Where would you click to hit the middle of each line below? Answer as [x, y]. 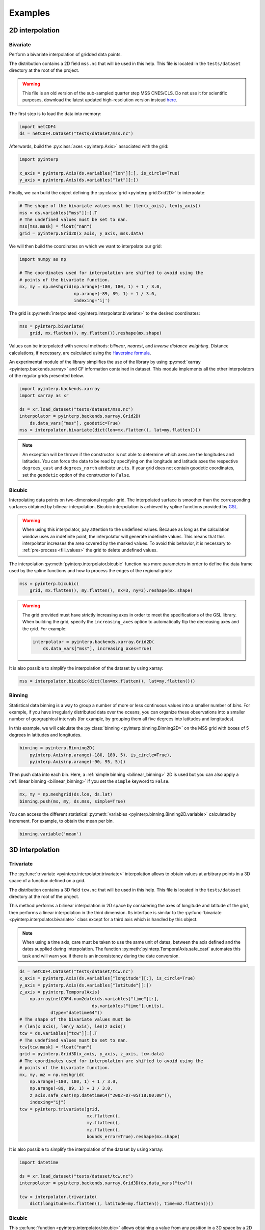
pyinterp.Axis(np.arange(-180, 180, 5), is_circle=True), [101, 755]
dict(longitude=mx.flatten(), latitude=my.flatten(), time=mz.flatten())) [121, 1204]
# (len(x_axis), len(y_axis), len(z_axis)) [73, 1026]
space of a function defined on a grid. [47, 881]
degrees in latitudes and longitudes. [45, 735]
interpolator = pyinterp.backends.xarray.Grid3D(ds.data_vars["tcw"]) [106, 1183]
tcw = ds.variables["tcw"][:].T [58, 1033]
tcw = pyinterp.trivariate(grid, [60, 1109]
